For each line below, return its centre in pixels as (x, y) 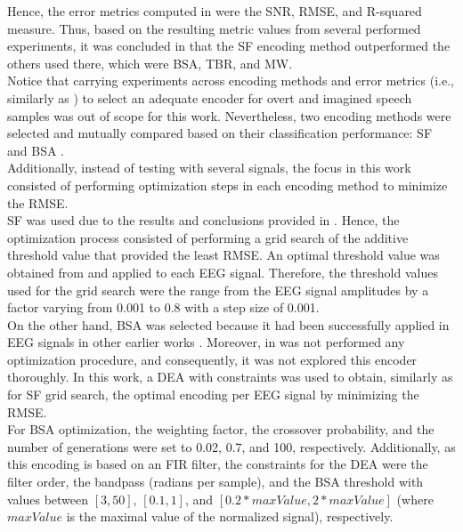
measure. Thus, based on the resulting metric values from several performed (214, 28)
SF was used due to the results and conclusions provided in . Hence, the (203, 220)
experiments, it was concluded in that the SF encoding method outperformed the (229, 46)
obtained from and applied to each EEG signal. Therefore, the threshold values (223, 272)
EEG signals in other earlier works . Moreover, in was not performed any (206, 342)
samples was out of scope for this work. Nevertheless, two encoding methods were (229, 115)
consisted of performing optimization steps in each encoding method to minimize (227, 185)
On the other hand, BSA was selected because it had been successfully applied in (228, 324)
